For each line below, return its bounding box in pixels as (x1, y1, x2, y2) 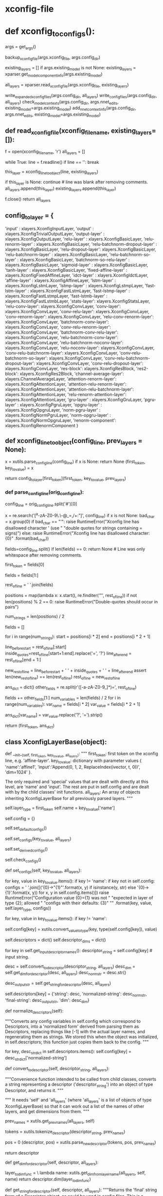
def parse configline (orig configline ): (5, 489, 84, 497)
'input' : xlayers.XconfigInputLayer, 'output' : (5, 225, 94, 231)
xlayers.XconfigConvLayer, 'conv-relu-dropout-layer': (36, 360, 144, 366)
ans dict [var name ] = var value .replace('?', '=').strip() (5, 712, 103, 719)
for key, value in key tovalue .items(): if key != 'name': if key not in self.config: (5, 878, 155, 885)
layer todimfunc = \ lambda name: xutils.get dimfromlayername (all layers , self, (5, 1170, 146, 1177)
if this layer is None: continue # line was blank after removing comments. (5, 179, 148, 186)
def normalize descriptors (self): (5, 1008, 64, 1015)
